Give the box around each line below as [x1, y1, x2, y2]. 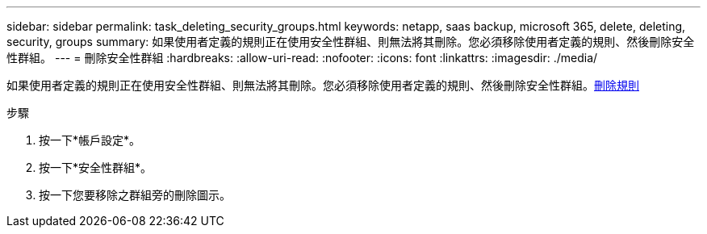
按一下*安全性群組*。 [39, 161, 153, 174]
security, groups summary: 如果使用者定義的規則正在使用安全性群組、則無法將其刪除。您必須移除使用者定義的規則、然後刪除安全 [6, 35, 695, 48]
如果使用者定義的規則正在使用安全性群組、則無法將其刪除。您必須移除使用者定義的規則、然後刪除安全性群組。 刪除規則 [6, 78, 639, 92]
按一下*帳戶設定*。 [39, 133, 141, 147]
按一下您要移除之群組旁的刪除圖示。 [39, 188, 231, 202]
